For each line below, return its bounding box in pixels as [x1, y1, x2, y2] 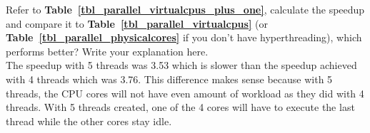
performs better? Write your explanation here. [6, 43, 209, 58]
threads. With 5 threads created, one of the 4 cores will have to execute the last [6, 100, 355, 115]
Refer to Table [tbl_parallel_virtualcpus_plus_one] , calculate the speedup [6, 2, 365, 16]
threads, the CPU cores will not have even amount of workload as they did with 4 [6, 85, 364, 100]
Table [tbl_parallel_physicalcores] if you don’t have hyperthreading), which [6, 30, 362, 45]
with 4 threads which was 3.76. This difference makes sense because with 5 [6, 71, 333, 86]
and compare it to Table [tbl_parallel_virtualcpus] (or [6, 16, 268, 31]
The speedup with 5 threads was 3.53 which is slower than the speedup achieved [6, 58, 357, 73]
